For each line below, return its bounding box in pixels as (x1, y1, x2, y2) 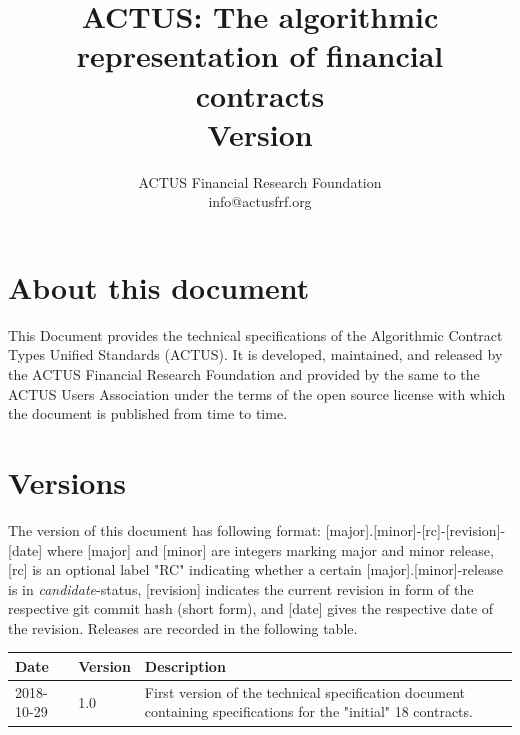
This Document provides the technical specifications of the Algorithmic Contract (8, 324, 503, 345)
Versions (8, 461, 127, 502)
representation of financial (76, 35, 444, 76)
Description (144, 655, 226, 676)
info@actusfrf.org (208, 191, 312, 212)
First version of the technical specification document (144, 681, 466, 702)
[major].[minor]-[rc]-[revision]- (325, 519, 506, 540)
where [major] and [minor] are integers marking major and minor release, (46, 539, 494, 560)
